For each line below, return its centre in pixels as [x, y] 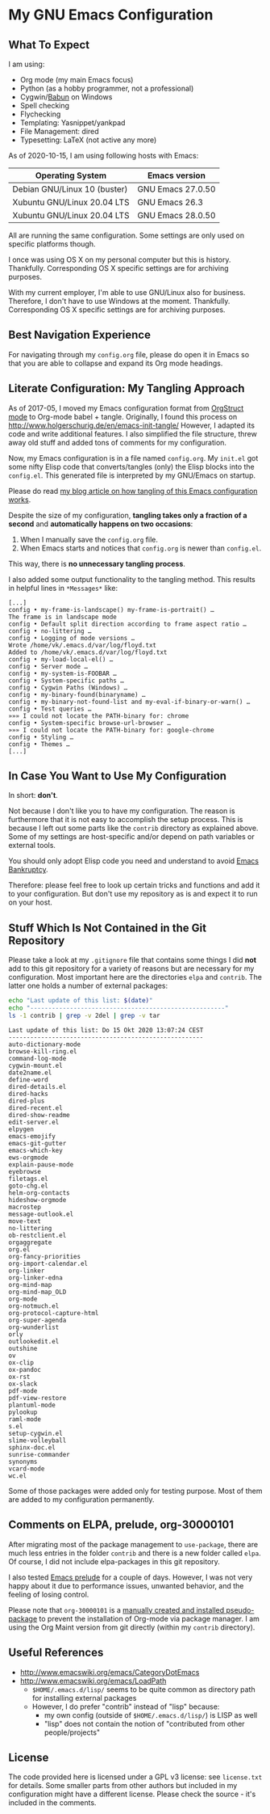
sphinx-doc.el [32, 1447]
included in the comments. [52, 1803]
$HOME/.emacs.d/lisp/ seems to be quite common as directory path [143, 1689]
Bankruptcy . [28, 870]
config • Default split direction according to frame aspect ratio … [128, 624]
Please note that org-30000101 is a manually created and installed [116, 1609]
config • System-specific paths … [66, 681]
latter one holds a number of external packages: [88, 986]
